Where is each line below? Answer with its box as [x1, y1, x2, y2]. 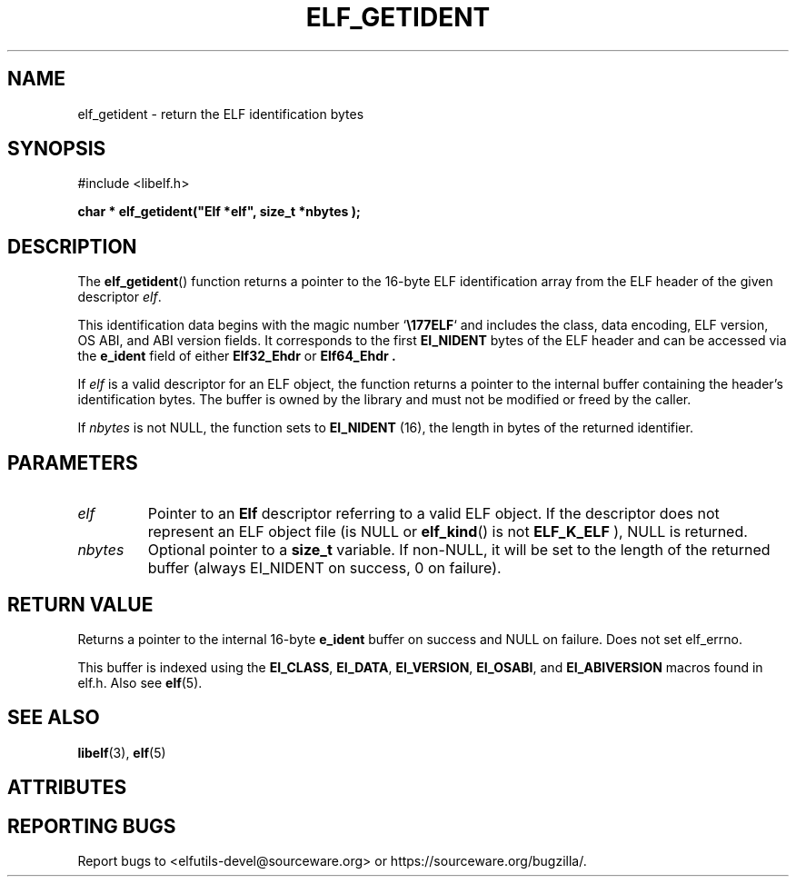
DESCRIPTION [7, 234, 137, 258]
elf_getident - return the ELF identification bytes [77, 105, 364, 122]
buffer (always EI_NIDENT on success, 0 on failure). [147, 559, 502, 578]
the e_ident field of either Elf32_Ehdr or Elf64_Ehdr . [77, 348, 396, 364]
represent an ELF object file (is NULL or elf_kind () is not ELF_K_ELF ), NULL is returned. [147, 522, 748, 541]
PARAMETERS [7, 451, 138, 474]
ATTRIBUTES [7, 776, 127, 800]
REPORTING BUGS [7, 814, 176, 838]
